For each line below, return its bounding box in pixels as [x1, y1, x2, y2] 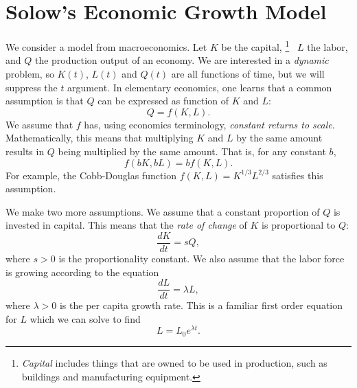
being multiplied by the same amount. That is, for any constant [58, 144, 326, 158]
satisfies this [272, 168, 323, 182]
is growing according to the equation [5, 264, 159, 279]
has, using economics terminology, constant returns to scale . [84, 117, 335, 131]
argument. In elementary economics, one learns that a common [67, 80, 332, 94]
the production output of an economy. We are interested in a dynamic [34, 53, 329, 67]
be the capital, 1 [221, 38, 290, 54]
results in [5, 144, 45, 158]
